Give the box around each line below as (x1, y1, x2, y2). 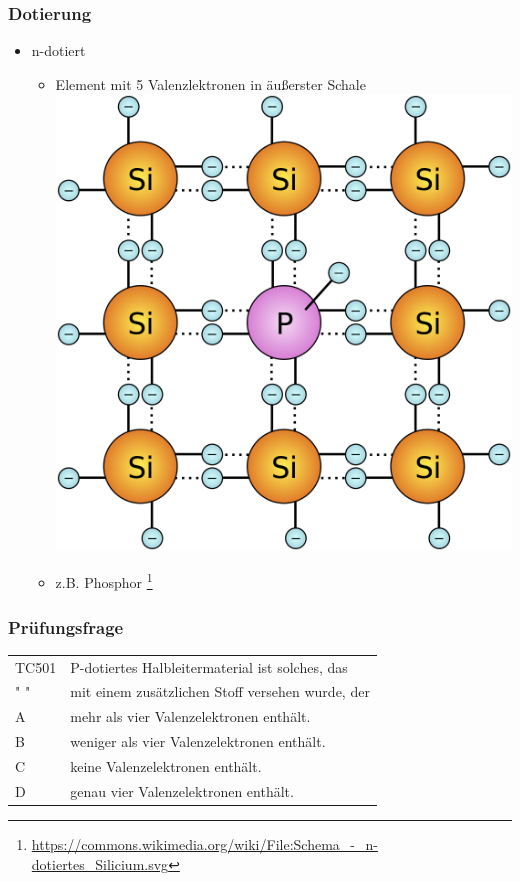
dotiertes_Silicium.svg (31, 853, 169, 874)
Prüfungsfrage (8, 614, 124, 639)
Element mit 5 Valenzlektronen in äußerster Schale (55, 73, 366, 94)
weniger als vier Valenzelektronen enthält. (70, 731, 326, 752)
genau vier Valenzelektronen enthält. (70, 780, 294, 801)
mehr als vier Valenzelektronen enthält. (70, 706, 311, 727)
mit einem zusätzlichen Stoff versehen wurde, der (70, 681, 370, 702)
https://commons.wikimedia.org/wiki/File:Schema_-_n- (31, 833, 378, 854)
